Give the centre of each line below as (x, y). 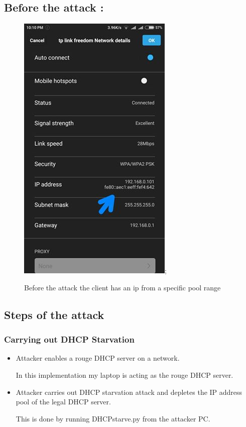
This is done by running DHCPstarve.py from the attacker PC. (113, 418)
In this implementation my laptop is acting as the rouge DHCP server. (125, 375)
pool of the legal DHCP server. (63, 402)
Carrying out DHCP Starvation (69, 339)
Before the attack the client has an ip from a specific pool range (122, 287)
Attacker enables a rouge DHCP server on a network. (98, 358)
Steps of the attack (54, 314)
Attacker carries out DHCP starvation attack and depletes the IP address (129, 392)
